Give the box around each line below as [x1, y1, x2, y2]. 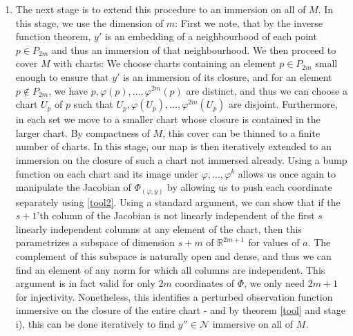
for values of [248, 235, 300, 250]
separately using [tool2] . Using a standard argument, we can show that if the [15, 194, 341, 209]
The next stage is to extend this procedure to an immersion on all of [15, 2, 306, 16]
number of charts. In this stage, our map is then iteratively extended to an [15, 139, 332, 153]
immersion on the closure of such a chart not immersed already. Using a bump [15, 152, 347, 167]
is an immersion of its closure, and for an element [123, 69, 332, 84]
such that [73, 97, 113, 111]
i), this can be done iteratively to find [15, 316, 175, 330]
